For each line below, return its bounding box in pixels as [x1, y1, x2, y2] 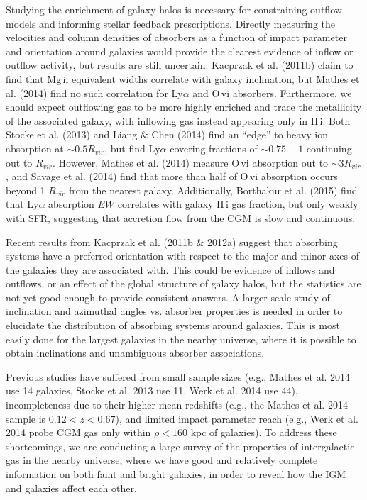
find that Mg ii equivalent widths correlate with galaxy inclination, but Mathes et [6, 71, 360, 86]
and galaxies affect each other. [6, 480, 137, 495]
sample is [6, 411, 46, 426]
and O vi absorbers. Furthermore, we [192, 85, 352, 100]
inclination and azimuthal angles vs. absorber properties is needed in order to [6, 304, 343, 318]
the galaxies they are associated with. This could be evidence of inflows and [6, 262, 335, 277]
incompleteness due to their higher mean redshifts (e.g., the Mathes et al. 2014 [6, 397, 348, 412]
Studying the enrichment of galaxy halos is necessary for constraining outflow [6, 2, 342, 16]
